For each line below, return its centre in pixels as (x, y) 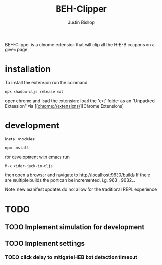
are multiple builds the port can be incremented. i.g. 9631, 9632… (70, 180)
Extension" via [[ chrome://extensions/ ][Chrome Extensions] (65, 106)
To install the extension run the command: (47, 82)
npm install (17, 148)
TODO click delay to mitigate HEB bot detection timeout (71, 257)
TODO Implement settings (45, 243)
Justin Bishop (81, 22)
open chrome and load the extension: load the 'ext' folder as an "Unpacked (80, 101)
